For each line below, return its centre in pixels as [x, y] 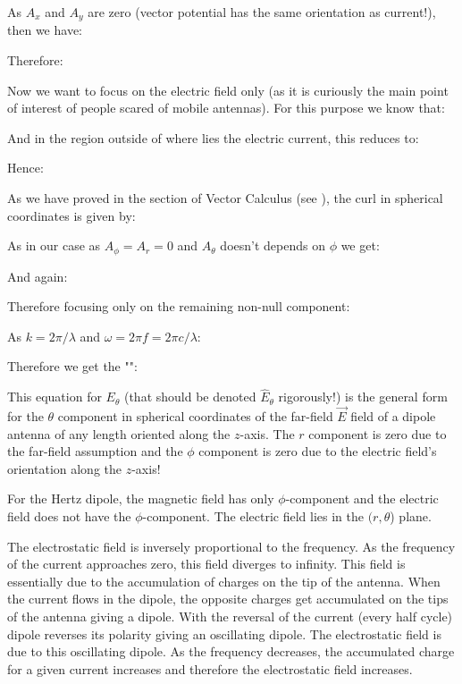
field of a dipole [393, 416]
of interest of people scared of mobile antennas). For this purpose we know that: [226, 108]
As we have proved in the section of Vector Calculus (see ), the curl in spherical [225, 198]
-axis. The [267, 433]
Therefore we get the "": [72, 366]
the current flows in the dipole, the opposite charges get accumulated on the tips [228, 599]
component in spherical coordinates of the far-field [195, 416]
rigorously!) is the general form [363, 397]
